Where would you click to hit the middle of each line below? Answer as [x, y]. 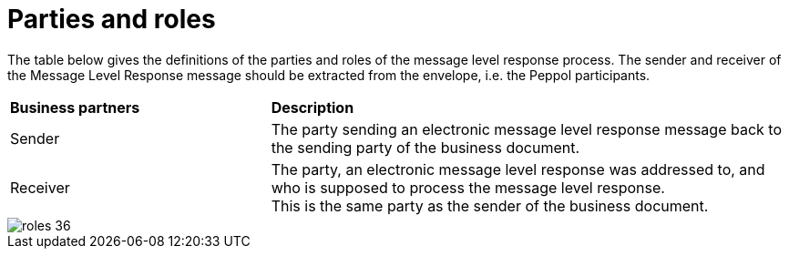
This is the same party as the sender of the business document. [490, 205]
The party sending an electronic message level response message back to [527, 129]
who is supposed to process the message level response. [468, 187]
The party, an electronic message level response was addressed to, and [518, 169]
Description [313, 107]
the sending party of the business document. [425, 147]
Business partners [75, 107]
